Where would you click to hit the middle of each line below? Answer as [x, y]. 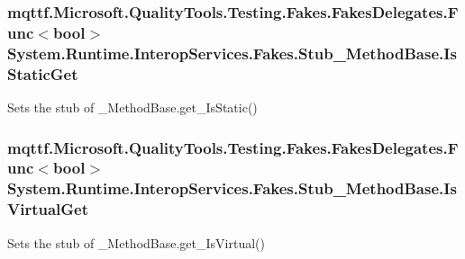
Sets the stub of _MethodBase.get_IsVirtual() [136, 242]
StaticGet [43, 73]
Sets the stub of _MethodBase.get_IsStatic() [132, 107]
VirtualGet [48, 209]
